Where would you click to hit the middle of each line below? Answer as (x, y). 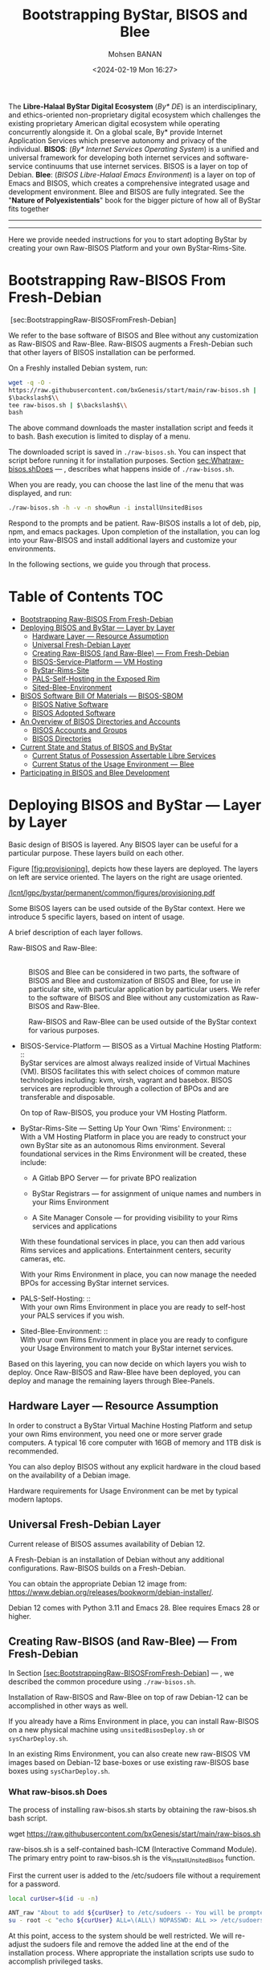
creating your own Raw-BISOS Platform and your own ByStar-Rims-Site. (127, 247)
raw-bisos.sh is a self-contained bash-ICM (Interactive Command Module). (133, 1849)
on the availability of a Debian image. (70, 1475)
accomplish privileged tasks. (55, 1961)
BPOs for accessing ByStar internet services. (94, 1283)
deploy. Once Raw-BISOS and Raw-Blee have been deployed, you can (125, 1372)
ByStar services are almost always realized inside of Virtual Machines (135, 1063)
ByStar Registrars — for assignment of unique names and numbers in (147, 1193)
